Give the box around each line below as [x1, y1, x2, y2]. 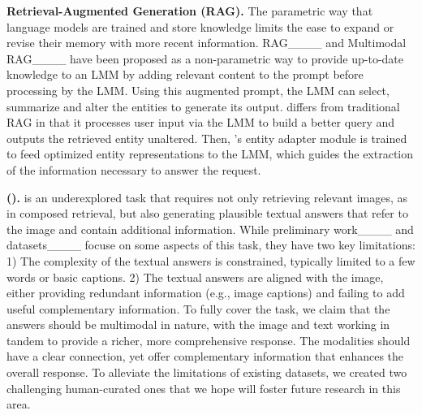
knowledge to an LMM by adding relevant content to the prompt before [6, 66, 364, 83]
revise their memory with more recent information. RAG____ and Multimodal [6, 34, 407, 51]
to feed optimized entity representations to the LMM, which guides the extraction [6, 145, 414, 162]
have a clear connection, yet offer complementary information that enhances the [6, 348, 404, 365]
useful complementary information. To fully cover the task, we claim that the [6, 300, 390, 317]
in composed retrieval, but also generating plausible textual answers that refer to [6, 205, 408, 222]
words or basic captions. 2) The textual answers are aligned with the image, [6, 268, 384, 285]
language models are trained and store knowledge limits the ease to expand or [6, 18, 394, 35]
